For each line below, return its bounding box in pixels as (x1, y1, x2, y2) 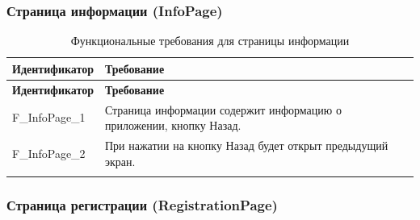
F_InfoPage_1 (12, 109, 86, 126)
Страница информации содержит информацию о (104, 101, 342, 118)
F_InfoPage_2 (12, 144, 86, 161)
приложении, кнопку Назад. (104, 117, 241, 134)
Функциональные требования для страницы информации (70, 32, 350, 49)
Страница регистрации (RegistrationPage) (6, 194, 278, 214)
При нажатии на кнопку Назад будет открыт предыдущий (104, 136, 388, 153)
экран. (104, 152, 136, 169)
